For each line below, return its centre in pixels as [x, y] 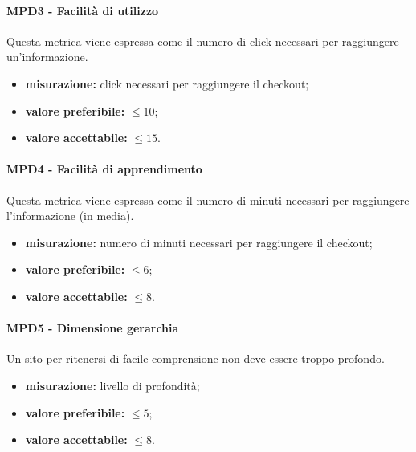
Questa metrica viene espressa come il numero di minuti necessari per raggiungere [208, 200]
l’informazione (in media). [70, 216]
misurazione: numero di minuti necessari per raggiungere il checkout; [199, 242]
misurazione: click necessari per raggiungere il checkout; [167, 83]
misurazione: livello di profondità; [112, 385]
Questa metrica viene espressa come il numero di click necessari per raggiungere [203, 41]
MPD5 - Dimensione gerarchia [93, 328]
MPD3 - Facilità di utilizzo [83, 10]
